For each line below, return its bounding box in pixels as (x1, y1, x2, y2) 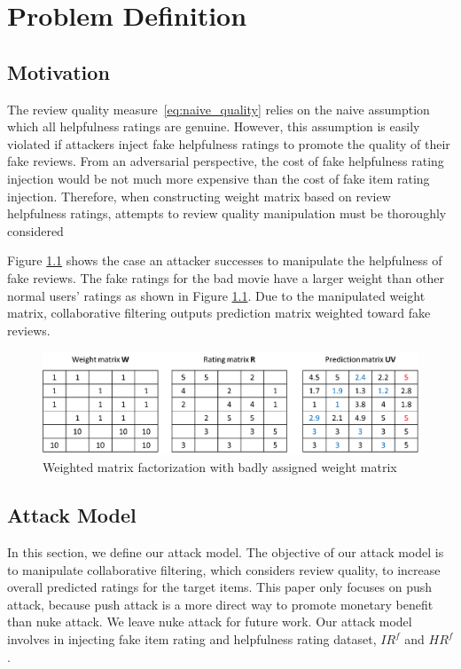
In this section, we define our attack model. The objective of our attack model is (7, 543, 444, 562)
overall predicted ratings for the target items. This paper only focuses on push (7, 578, 433, 596)
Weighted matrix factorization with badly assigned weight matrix (43, 458, 397, 476)
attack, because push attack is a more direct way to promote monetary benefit (7, 594, 434, 613)
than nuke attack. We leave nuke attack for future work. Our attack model (7, 612, 412, 631)
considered (7, 221, 64, 240)
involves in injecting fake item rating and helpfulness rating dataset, (7, 630, 377, 648)
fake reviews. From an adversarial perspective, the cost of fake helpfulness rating (7, 152, 444, 170)
